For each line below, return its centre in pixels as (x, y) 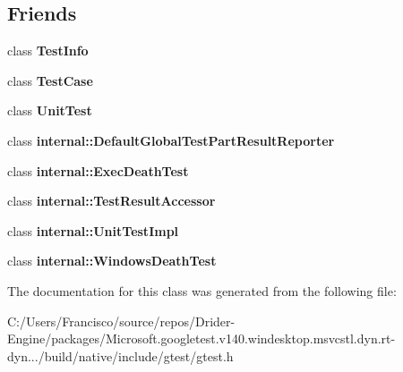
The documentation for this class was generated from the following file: (202, 290)
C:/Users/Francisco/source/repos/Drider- (121, 321)
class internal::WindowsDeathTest (112, 261)
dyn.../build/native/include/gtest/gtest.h (120, 355)
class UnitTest (50, 110)
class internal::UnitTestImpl (93, 230)
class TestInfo (48, 51)
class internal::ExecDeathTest (98, 170)
